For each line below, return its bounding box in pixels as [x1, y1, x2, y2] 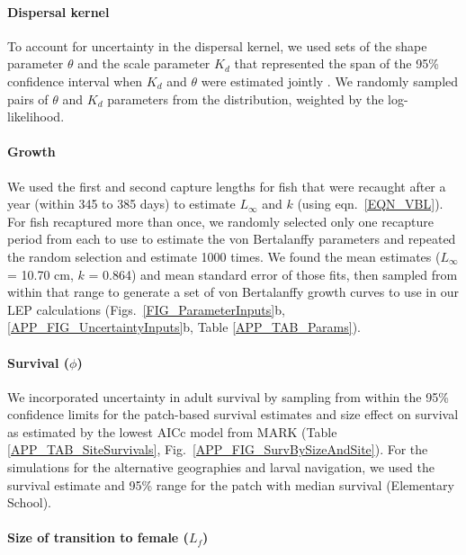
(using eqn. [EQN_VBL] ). [297, 194, 444, 213]
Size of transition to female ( [7, 528, 189, 547]
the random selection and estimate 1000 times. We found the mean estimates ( [7, 246, 441, 265]
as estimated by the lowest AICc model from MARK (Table [7, 422, 337, 441]
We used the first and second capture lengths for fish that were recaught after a [7, 176, 446, 195]
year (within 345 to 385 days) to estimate [7, 194, 236, 213]
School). [7, 493, 52, 512]
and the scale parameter [77, 54, 211, 73]
